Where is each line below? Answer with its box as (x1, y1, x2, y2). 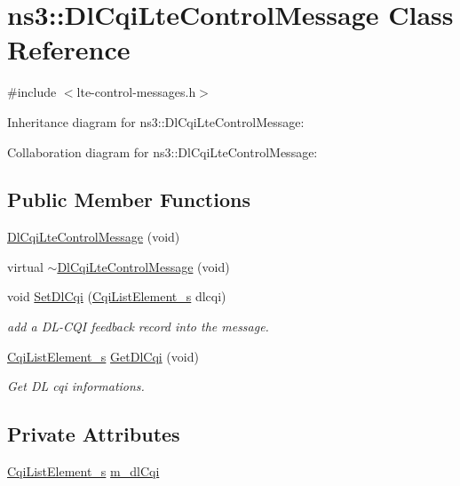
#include (7, 83, 57, 101)
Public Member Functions (7, 186, 250, 213)
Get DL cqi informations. (7, 377, 145, 395)
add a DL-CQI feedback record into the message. (7, 317, 269, 336)
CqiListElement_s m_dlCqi (7, 462, 160, 481)
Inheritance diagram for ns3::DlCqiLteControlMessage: (7, 112, 305, 131)
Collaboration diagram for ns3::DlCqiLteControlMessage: (7, 142, 318, 161)
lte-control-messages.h (76, 83, 196, 101)
